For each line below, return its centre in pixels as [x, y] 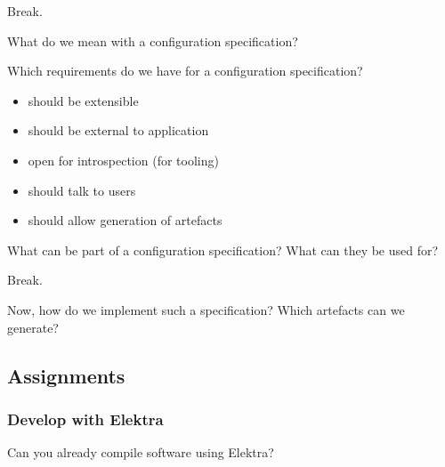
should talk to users [82, 190]
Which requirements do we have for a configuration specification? [185, 71]
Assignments [66, 375]
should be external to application [118, 130]
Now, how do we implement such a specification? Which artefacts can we [206, 309]
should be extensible [83, 100]
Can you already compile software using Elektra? [141, 452]
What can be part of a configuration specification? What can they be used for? [223, 250]
